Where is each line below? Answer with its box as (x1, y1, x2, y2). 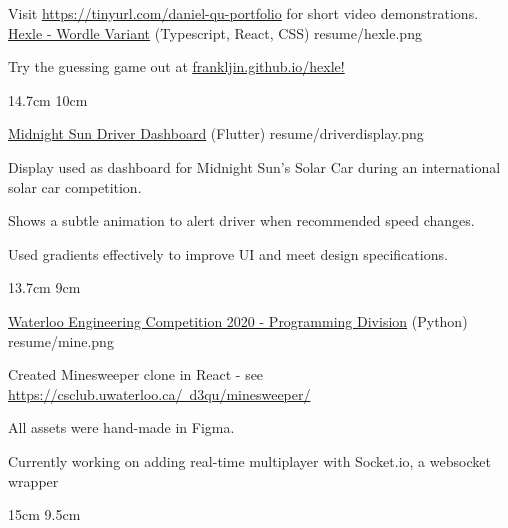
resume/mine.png (8, 330, 114, 351)
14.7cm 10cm (8, 89, 88, 110)
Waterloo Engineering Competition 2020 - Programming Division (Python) (8, 310, 468, 331)
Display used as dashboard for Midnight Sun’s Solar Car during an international (8, 156, 501, 177)
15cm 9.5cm (8, 504, 81, 525)
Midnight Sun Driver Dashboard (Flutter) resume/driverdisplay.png (8, 123, 424, 144)
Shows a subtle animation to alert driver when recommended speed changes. (8, 210, 475, 231)
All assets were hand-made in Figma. (8, 417, 235, 438)
